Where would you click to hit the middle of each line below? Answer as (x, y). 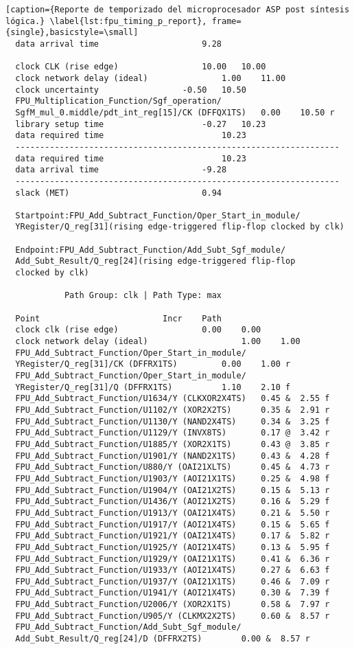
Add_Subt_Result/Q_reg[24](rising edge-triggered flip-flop (155, 261)
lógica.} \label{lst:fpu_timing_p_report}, (106, 21)
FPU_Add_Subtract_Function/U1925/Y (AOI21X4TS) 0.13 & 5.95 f (173, 547)
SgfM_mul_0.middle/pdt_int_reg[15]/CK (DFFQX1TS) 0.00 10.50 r (175, 112)
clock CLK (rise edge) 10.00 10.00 (141, 67)
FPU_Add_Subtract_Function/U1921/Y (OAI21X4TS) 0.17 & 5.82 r (173, 536)
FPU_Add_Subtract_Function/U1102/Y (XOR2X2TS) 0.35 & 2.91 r (173, 410)
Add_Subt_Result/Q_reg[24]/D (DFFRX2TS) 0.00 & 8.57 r (163, 639)
